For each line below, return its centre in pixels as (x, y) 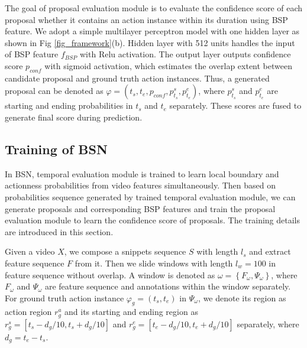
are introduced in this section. (59, 231)
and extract (270, 251)
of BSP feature (32, 54)
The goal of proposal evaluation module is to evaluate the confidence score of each (154, 8)
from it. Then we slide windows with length (154, 263)
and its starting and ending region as (131, 312)
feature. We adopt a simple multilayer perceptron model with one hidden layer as (152, 31)
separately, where (268, 323)
